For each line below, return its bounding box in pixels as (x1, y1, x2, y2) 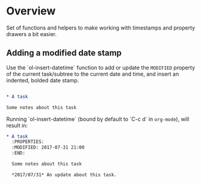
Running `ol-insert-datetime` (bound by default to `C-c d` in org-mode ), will (6, 115, 190, 123)
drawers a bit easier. (6, 30, 57, 37)
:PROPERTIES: (11, 139, 45, 145)
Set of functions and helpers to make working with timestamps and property (6, 24, 196, 31)
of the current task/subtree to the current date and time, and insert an (6, 70, 179, 78)
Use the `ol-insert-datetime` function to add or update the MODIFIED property (6, 64, 196, 71)
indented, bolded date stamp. (6, 76, 79, 84)
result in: (6, 121, 28, 129)
